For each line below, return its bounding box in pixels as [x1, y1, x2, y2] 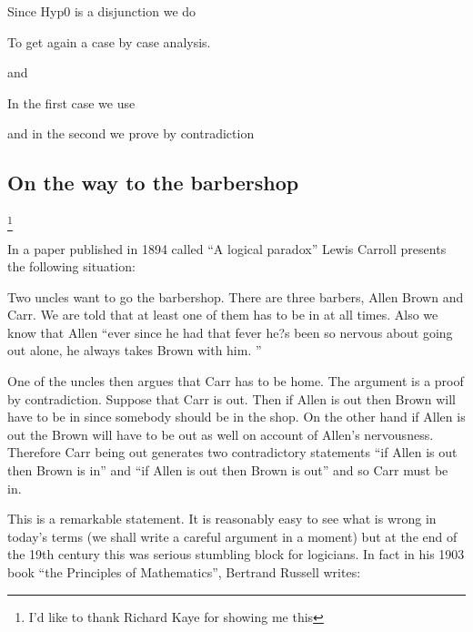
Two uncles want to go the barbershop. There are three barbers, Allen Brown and [7, 287, 464, 306]
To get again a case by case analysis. [7, 32, 211, 51]
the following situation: [7, 257, 136, 276]
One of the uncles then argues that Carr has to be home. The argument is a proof [7, 372, 464, 391]
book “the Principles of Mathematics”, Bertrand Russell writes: [7, 563, 361, 581]
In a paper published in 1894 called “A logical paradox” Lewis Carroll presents [7, 239, 447, 258]
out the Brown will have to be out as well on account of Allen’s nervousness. [7, 424, 434, 443]
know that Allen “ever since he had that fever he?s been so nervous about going [7, 322, 453, 341]
